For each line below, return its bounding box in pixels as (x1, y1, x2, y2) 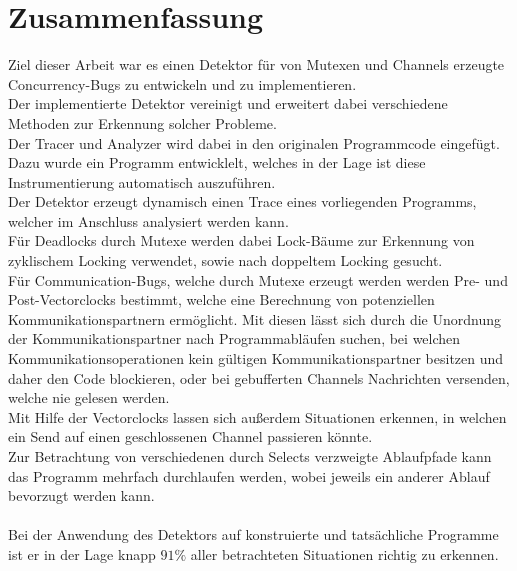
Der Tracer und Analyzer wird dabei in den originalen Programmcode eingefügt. (8, 132, 500, 153)
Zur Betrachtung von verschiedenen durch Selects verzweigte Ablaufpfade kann (8, 446, 492, 466)
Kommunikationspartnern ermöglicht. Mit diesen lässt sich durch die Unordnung (8, 308, 501, 329)
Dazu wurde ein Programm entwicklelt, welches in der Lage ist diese (8, 152, 426, 173)
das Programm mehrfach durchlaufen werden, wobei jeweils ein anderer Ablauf (8, 465, 490, 486)
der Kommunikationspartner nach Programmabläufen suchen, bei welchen (8, 328, 461, 349)
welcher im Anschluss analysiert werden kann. (8, 210, 289, 231)
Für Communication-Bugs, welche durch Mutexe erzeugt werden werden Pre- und (8, 269, 508, 290)
